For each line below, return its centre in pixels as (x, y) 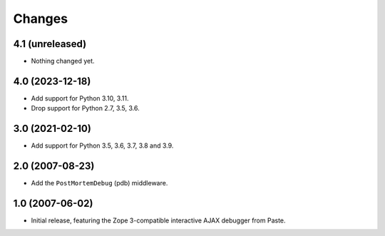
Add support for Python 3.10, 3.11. (80, 98)
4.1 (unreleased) (50, 44)
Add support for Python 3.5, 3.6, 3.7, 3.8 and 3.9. (102, 145)
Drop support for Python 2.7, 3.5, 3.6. (85, 108)
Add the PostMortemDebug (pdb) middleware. (99, 183)
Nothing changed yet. (63, 61)
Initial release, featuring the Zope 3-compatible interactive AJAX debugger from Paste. (158, 220)
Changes (40, 19)
